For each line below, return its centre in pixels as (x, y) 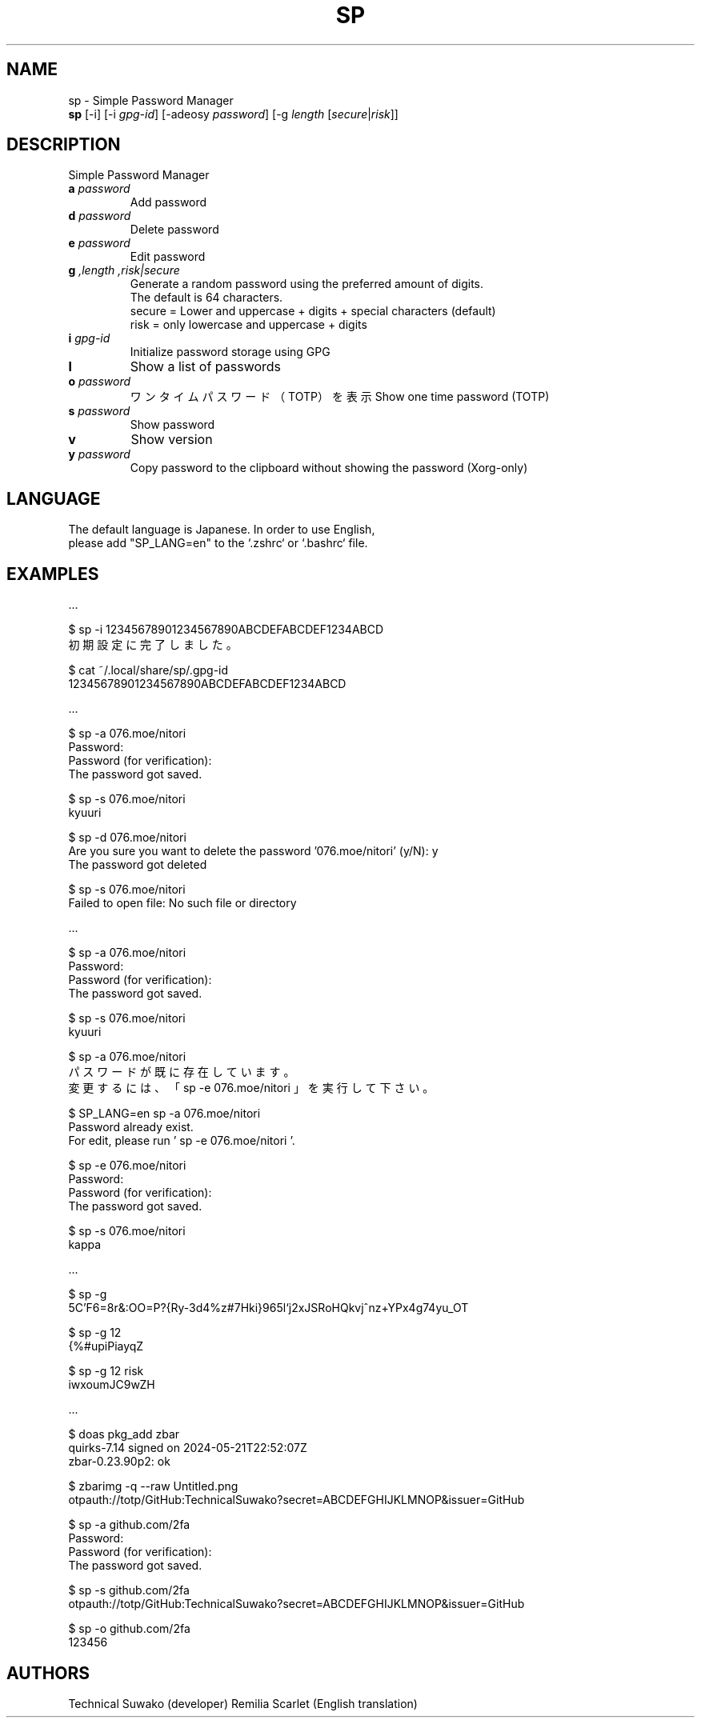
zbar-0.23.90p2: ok (119, 1462)
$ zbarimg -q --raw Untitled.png (153, 1486)
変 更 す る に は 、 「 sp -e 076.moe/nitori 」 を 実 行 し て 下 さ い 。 (251, 1088)
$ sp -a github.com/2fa (129, 1525)
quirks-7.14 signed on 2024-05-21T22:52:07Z (188, 1448)
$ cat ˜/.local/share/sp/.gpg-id (148, 670)
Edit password (168, 257)
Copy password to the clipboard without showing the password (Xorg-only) (329, 468)
